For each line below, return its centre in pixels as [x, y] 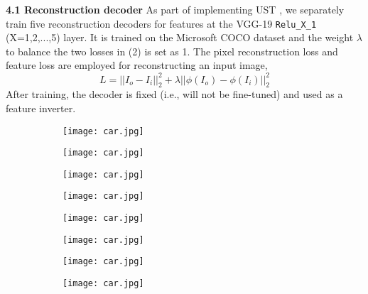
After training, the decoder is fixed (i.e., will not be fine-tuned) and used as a [174, 94]
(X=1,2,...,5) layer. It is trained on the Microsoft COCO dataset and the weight [180, 37]
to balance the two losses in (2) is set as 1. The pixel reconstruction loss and [172, 51]
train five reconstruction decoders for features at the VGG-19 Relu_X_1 [161, 23]
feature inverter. [41, 108]
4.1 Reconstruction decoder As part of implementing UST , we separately [175, 9]
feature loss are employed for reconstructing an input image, [137, 65]
